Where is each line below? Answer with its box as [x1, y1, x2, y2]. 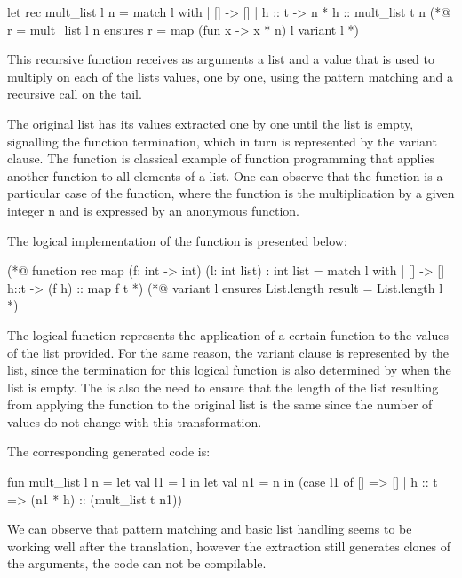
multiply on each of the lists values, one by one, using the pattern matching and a [7, 67, 454, 85]
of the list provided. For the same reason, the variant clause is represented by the [7, 343, 450, 361]
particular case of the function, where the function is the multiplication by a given [7, 184, 455, 202]
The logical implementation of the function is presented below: [7, 231, 347, 249]
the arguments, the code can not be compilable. [7, 554, 267, 573]
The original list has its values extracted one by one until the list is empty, [7, 114, 414, 132]
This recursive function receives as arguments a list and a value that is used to [7, 50, 434, 68]
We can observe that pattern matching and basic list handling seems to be [7, 519, 412, 538]
